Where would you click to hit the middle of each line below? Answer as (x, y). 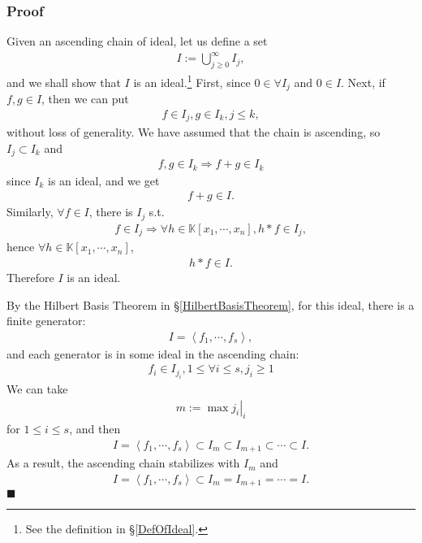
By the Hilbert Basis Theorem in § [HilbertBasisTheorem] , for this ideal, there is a (211, 304)
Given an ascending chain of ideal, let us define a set (137, 41)
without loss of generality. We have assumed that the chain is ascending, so (194, 132)
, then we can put (85, 99)
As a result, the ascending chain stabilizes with (123, 463)
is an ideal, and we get (104, 180)
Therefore (30, 278)
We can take (37, 388)
